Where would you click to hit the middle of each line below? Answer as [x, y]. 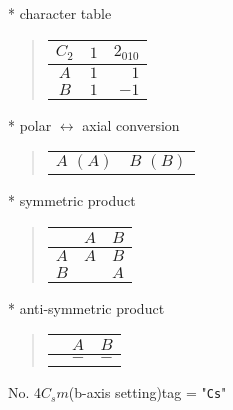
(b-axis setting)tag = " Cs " [147, 392]
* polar [30, 124]
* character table [60, 13]
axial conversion [131, 124]
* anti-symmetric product [86, 307]
